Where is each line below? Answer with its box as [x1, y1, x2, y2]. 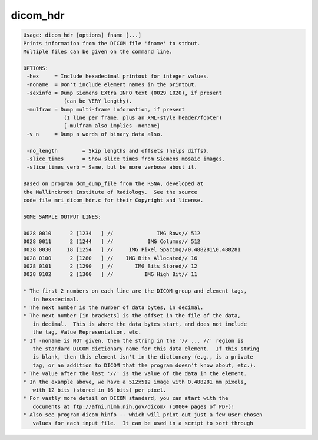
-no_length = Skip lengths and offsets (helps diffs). [26, 147, 210, 154]
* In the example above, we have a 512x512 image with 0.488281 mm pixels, [23, 378, 247, 385]
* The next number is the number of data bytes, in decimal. [23, 304, 204, 311]
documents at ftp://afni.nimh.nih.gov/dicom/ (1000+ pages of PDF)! [32, 403, 235, 410]
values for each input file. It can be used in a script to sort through [32, 419, 253, 426]
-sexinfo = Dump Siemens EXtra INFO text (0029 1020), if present [26, 89, 223, 96]
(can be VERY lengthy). [64, 98, 132, 104]
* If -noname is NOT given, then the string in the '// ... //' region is [23, 337, 244, 344]
